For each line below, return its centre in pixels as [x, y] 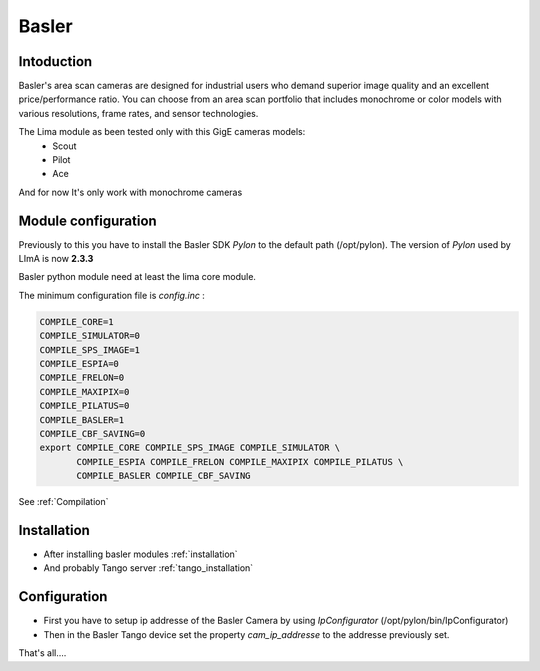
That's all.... [42, 653]
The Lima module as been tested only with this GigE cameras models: [162, 132]
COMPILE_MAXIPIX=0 [84, 391]
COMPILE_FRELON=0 [82, 378]
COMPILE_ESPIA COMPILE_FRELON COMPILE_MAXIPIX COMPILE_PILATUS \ [240, 461]
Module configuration [87, 220]
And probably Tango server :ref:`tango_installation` [148, 568]
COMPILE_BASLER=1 [82, 419]
